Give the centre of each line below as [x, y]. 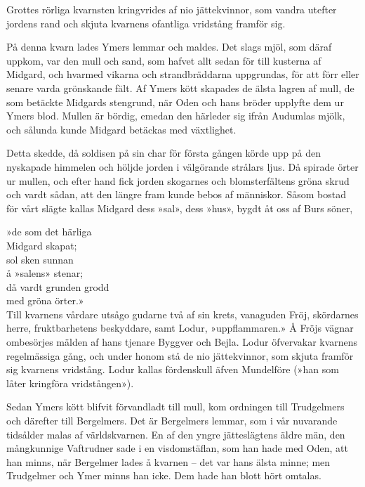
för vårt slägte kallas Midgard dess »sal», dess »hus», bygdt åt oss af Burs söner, [180, 208]
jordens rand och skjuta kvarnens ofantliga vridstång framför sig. [146, 23]
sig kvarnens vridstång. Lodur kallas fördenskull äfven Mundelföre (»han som [173, 369]
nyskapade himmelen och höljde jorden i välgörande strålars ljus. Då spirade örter [182, 166]
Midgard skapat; [42, 245]
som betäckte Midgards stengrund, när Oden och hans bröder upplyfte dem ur [175, 102]
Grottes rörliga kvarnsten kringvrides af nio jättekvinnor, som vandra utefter [172, 9]
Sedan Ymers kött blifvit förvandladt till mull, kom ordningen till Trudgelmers [175, 407]
